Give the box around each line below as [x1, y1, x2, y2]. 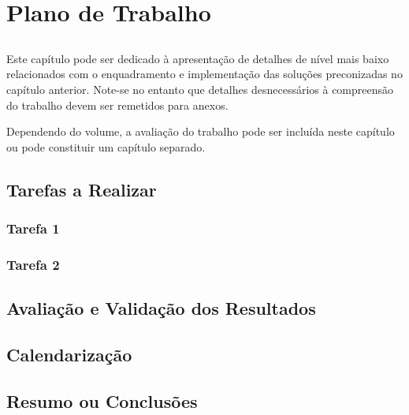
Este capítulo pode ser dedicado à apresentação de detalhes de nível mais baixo [6, 50, 389, 66]
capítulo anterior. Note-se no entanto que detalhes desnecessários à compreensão [6, 80, 394, 97]
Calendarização [6, 342, 132, 366]
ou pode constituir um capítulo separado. [6, 138, 206, 155]
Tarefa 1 [6, 219, 60, 238]
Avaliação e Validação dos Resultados [6, 296, 316, 320]
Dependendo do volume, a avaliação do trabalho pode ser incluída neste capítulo [6, 123, 395, 140]
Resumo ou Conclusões [6, 388, 198, 413]
